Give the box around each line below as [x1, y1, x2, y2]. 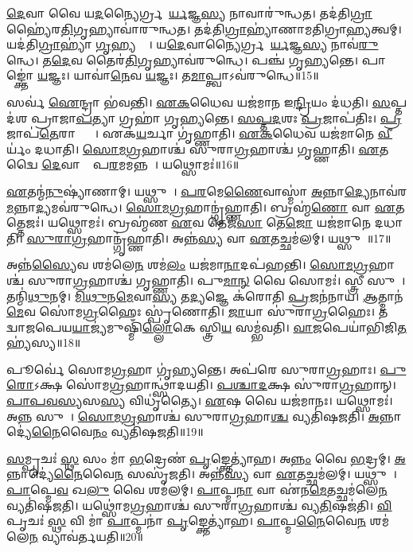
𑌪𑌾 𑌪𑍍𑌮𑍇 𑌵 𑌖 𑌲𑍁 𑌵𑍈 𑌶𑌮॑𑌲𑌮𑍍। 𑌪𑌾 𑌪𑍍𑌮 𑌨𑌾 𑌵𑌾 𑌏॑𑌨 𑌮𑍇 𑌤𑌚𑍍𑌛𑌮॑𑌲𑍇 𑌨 [6, 481, 388, 498]
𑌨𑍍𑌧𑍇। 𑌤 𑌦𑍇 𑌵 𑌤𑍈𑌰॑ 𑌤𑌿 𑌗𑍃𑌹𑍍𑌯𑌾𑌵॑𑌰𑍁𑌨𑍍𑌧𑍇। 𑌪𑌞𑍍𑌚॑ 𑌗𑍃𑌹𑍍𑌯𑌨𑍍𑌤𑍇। [6, 51, 359, 68]
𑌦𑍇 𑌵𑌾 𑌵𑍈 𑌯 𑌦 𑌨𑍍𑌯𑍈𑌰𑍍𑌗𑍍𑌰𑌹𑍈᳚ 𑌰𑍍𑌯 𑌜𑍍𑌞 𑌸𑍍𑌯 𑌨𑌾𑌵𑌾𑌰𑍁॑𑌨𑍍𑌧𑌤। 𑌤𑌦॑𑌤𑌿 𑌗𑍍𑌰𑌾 [6, 5, 372, 21]
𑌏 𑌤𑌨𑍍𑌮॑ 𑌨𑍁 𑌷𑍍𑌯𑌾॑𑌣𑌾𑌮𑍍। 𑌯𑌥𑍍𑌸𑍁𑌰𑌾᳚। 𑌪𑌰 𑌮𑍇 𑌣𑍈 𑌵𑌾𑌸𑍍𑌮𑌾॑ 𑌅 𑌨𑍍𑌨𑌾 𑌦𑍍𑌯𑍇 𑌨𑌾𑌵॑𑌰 [6, 182, 407, 199]
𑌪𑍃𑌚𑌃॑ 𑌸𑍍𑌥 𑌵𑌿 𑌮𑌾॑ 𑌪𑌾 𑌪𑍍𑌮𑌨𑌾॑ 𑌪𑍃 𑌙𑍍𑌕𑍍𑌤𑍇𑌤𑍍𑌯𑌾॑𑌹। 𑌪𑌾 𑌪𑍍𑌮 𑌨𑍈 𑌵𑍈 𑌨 [6, 512, 366, 529]
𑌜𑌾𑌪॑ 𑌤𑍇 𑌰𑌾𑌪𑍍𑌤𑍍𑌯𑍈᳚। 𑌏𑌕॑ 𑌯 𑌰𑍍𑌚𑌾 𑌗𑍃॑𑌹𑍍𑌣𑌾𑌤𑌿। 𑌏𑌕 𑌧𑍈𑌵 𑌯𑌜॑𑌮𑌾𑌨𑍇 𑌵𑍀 [6, 125, 393, 142]
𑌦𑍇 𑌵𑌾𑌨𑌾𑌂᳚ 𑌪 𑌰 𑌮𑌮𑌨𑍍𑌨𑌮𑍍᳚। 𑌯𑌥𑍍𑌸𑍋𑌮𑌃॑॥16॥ [41, 156, 240, 173]
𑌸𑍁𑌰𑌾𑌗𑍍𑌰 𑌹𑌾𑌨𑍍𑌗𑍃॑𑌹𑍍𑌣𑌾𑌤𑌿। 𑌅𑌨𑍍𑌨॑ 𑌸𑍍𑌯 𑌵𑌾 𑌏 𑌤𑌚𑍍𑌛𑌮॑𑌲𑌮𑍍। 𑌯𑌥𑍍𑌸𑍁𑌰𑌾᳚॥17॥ [26, 229, 392, 246]
